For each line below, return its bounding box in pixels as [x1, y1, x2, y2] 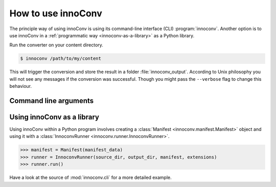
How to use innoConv [9, 8, 102, 19]
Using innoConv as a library [9, 112, 100, 121]
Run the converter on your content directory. [9, 42, 103, 48]
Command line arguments [9, 96, 94, 105]
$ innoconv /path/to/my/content [20, 56, 102, 61]
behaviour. [9, 83, 32, 89]
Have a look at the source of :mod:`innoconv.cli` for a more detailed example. [9, 174, 172, 181]
